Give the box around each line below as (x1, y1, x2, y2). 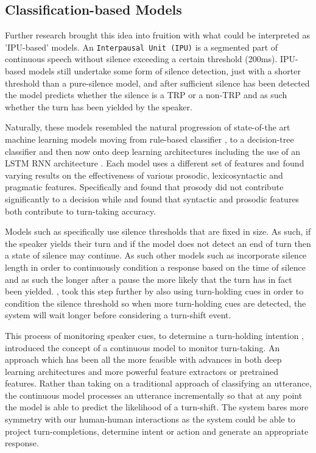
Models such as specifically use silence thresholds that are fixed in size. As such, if (5, 225, 311, 238)
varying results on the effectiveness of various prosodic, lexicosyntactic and (5, 168, 283, 181)
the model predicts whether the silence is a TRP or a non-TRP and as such (5, 88, 287, 101)
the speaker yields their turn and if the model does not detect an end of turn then (5, 237, 311, 249)
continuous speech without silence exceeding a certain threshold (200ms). (5, 52, 278, 65)
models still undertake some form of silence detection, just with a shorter (28, 65, 301, 77)
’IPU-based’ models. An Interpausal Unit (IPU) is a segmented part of (5, 40, 278, 53)
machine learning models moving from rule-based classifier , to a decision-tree (5, 133, 294, 146)
